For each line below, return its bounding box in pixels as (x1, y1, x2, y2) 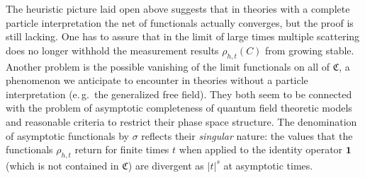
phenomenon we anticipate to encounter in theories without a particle (6, 73, 308, 88)
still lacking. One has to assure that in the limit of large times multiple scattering (6, 29, 360, 44)
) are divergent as (128, 158, 204, 172)
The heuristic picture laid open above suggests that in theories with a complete (6, 1, 350, 16)
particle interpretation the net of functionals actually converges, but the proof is (6, 15, 354, 30)
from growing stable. (265, 42, 354, 57)
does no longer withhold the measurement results (6, 42, 219, 57)
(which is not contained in (6, 158, 119, 172)
